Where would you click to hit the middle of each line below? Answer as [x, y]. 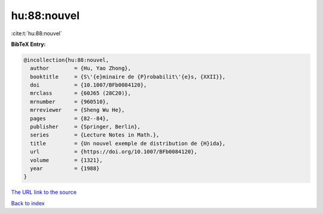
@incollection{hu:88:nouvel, [66, 60]
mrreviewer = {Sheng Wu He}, [77, 110]
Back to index [28, 203]
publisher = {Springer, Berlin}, [85, 127]
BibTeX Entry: [28, 44]
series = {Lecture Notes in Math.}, [95, 135]
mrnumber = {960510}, [70, 102]
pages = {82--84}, [70, 118]
